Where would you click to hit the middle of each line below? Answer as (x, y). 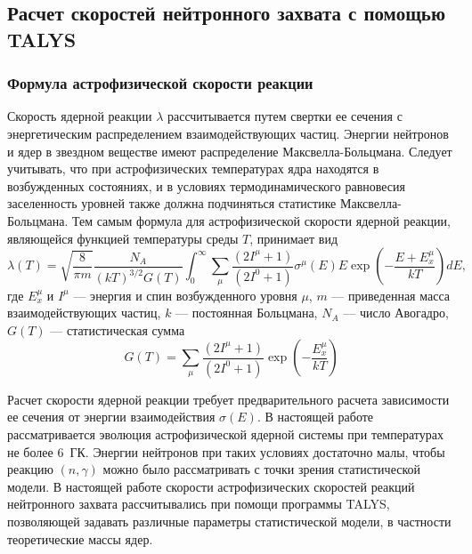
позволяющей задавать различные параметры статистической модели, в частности (229, 521)
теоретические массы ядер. (80, 538)
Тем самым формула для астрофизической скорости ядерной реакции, (261, 220)
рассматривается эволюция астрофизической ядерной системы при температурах (225, 434)
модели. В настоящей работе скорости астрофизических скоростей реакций (211, 486)
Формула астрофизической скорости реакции (160, 83)
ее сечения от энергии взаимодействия (111, 417)
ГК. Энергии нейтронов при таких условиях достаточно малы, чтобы (257, 451)
